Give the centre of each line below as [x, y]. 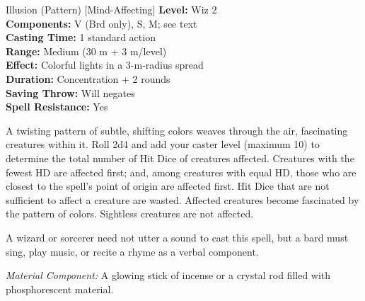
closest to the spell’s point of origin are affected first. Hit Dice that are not [168, 186]
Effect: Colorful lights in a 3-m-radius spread [105, 65]
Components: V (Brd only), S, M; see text [102, 23]
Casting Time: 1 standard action [81, 37]
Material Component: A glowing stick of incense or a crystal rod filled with [168, 275]
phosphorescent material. [60, 289]
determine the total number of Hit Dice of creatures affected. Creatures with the [180, 158]
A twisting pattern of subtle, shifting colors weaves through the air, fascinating [177, 130]
